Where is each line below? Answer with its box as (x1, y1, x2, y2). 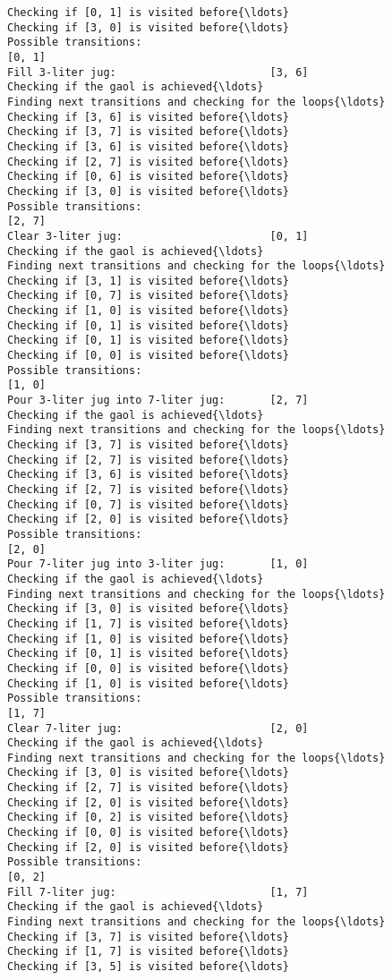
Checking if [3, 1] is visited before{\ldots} (7, 274, 289, 287)
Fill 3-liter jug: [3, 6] (7, 65, 309, 79)
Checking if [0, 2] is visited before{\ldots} (7, 811, 289, 824)
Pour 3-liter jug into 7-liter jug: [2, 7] (7, 394, 309, 407)
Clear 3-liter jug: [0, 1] (7, 229, 309, 243)
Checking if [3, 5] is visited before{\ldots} (7, 960, 289, 973)
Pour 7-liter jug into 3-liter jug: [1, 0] (7, 558, 309, 571)
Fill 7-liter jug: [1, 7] (7, 885, 309, 899)
